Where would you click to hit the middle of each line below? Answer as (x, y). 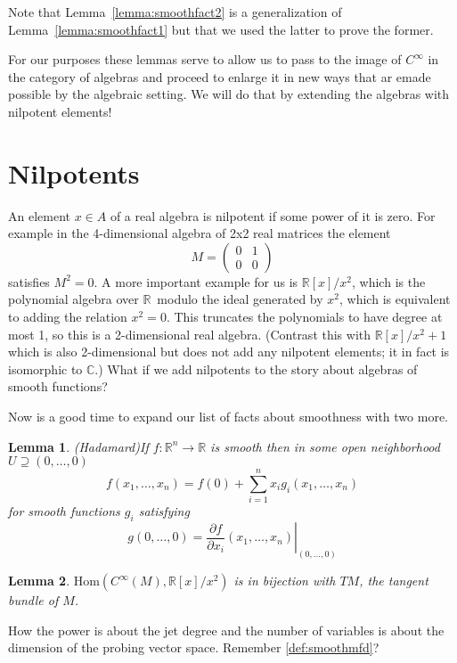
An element (39, 215)
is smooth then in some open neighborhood (325, 446)
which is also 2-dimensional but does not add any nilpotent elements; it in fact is (229, 352)
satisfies (29, 281)
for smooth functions (64, 511)
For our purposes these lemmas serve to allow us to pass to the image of (205, 59)
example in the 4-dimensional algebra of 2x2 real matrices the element (200, 233)
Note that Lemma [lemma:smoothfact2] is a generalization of (175, 12)
